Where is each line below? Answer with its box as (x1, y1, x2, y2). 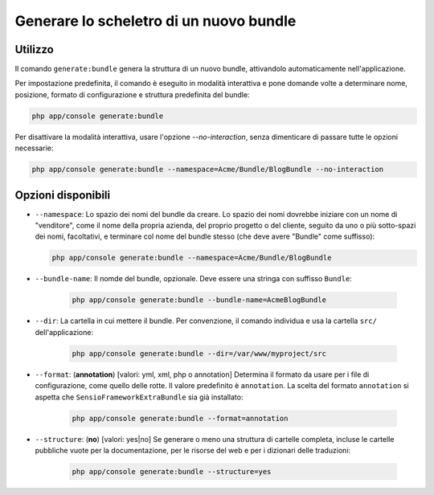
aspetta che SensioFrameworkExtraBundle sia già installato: (35, 392, 244, 402)
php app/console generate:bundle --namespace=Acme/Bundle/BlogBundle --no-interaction (31, 165, 384, 174)
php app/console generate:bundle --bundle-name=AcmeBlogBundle (72, 296, 327, 305)
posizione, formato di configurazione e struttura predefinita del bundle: (14, 89, 250, 100)
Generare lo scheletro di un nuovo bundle (14, 12, 297, 30)
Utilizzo (14, 43, 54, 56)
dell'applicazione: (35, 327, 94, 337)
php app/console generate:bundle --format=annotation (72, 414, 289, 423)
